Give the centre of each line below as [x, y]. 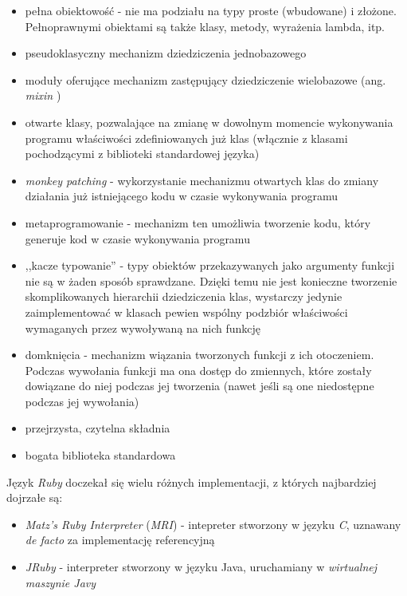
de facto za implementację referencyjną [120, 540]
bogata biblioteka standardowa [100, 455]
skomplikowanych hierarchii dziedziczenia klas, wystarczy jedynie [184, 296]
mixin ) [43, 95]
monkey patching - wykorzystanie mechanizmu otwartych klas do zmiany [202, 180]
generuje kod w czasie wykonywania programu [137, 238]
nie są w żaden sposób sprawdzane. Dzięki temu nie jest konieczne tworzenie [211, 280]
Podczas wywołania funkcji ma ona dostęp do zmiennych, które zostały [198, 370]
